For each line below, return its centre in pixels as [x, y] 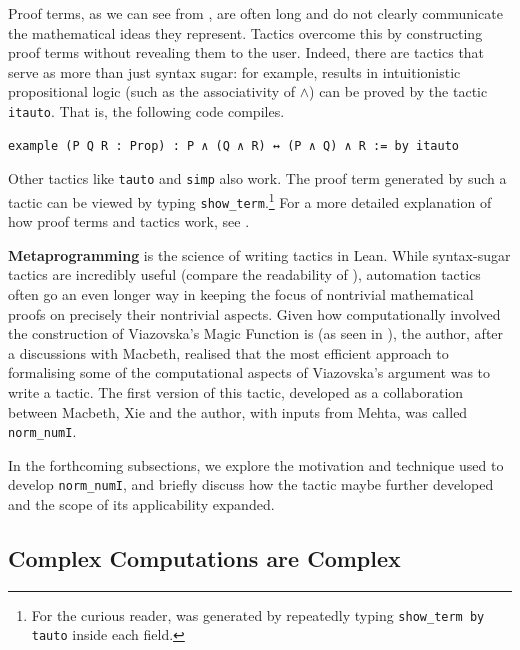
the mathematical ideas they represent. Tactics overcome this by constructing [245, 32]
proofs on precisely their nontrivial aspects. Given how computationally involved [254, 313]
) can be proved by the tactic [398, 91]
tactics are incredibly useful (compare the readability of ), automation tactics [244, 274]
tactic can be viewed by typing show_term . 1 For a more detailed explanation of [250, 200]
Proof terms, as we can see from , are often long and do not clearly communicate [255, 13]
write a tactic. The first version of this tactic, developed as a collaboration [236, 391]
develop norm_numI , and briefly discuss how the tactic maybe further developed [251, 484]
